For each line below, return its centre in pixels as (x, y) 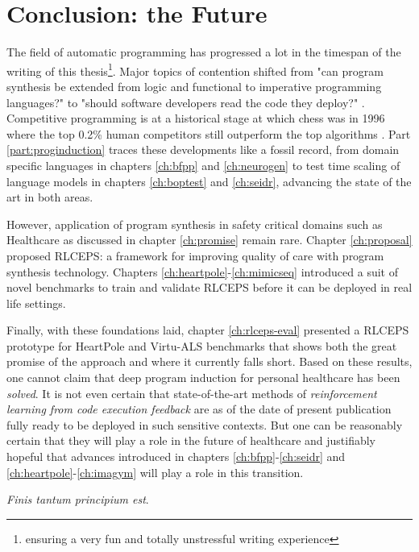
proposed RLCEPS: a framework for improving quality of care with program (195, 255)
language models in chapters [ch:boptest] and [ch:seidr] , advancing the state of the (209, 181)
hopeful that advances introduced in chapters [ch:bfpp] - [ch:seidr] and (176, 457)
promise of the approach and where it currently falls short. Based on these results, (209, 361)
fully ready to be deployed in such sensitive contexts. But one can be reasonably (205, 424)
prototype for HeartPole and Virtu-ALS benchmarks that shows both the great (202, 345)
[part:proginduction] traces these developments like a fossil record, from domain (203, 149)
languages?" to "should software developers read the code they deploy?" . (186, 102)
